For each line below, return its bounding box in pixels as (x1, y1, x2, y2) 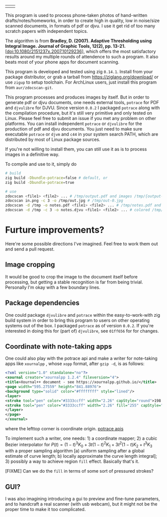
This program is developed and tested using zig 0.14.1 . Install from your (5, 69, 153, 74)
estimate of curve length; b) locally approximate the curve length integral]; (5, 453, 158, 459)
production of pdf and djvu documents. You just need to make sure (5, 126, 143, 131)
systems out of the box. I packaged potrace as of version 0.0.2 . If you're (5, 322, 154, 328)
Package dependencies (5, 299, 80, 307)
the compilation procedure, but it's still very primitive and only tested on (5, 110, 153, 116)
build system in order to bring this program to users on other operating (5, 317, 150, 323)
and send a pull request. (5, 246, 55, 252)
